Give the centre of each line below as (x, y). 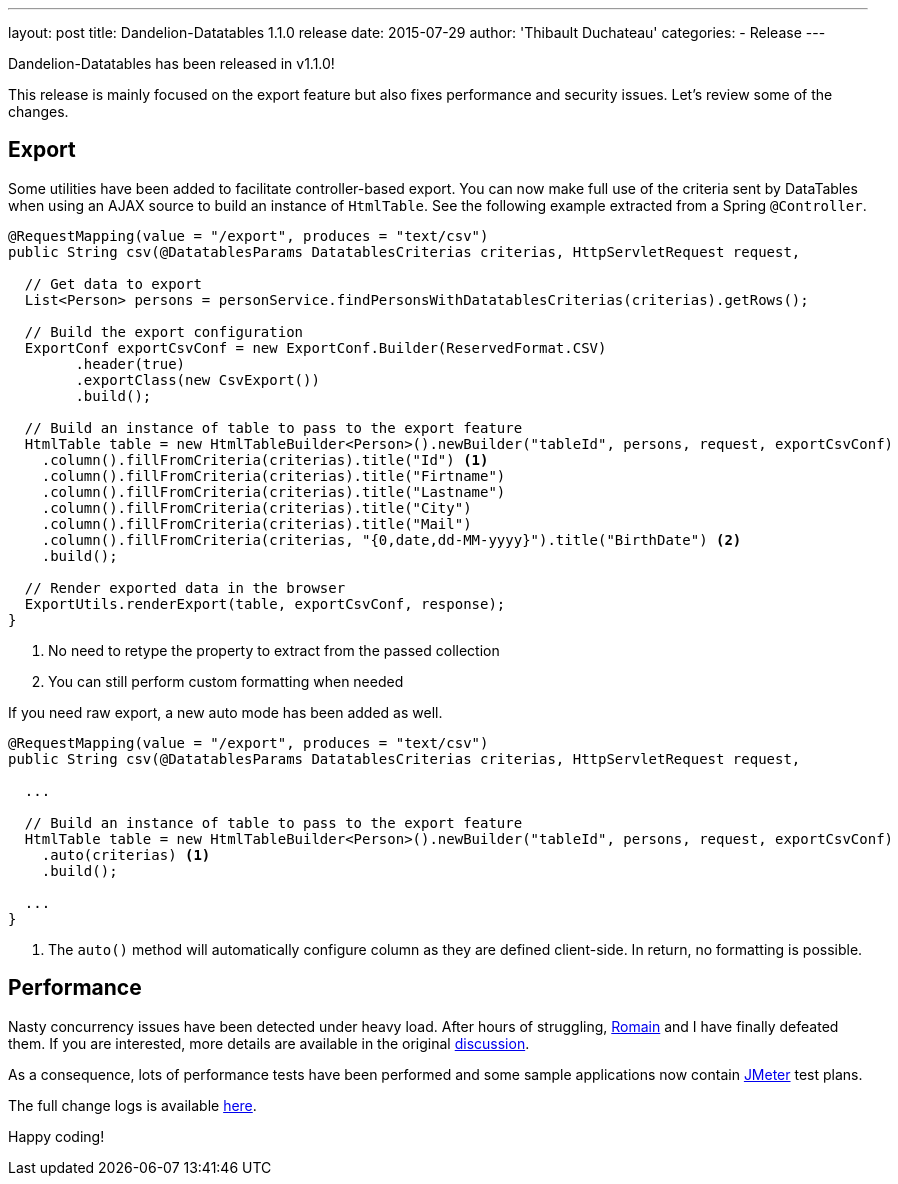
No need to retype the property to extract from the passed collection (274, 650)
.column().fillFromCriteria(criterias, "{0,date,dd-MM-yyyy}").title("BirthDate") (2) (391, 539)
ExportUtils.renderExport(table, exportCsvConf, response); (265, 603)
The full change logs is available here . (132, 1105)
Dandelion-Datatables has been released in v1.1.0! (171, 63)
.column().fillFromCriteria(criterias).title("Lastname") (273, 491)
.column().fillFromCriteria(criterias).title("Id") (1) (265, 459)
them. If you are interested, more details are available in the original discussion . (269, 1043)
